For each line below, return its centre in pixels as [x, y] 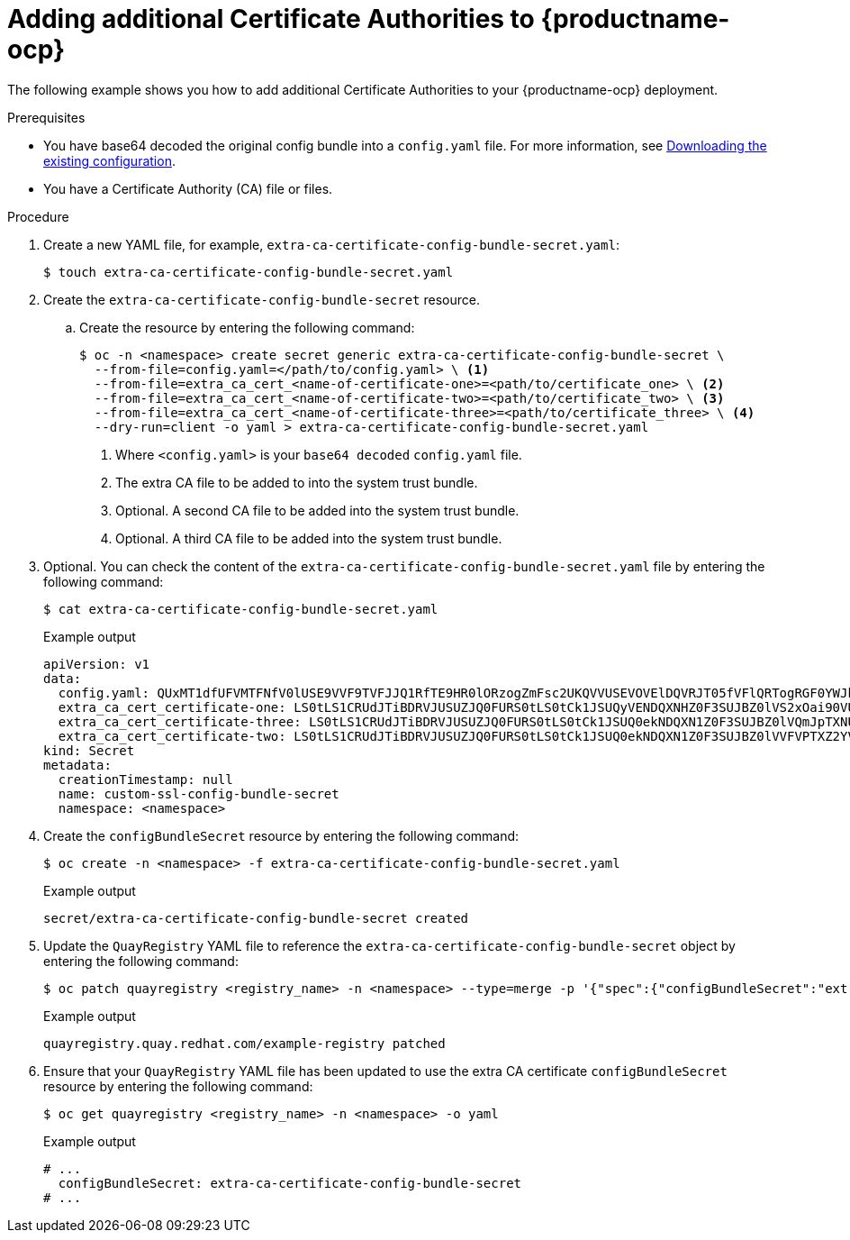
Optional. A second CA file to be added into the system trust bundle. [317, 510]
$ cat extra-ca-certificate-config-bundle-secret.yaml [241, 609]
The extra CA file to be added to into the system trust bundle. [297, 482]
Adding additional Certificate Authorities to [271, 19]
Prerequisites [46, 117]
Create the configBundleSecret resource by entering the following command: [281, 835]
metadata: [77, 765]
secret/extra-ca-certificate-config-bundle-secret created [256, 918]
